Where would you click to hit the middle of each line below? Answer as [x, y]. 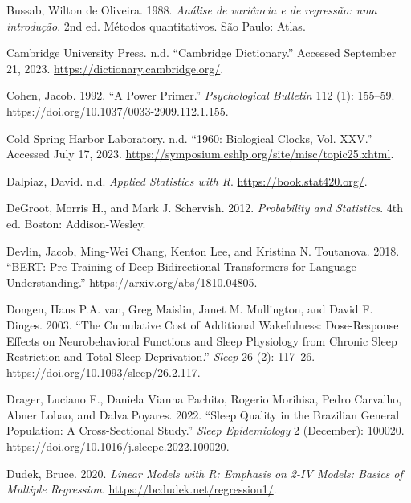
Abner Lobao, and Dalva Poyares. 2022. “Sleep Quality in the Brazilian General [203, 414]
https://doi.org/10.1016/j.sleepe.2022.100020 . [118, 446]
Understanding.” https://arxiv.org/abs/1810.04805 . [132, 282]
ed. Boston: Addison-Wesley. [76, 223]
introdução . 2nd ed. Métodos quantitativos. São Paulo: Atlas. [156, 25]
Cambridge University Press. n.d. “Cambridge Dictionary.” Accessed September [201, 53]
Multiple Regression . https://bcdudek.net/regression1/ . [142, 489]
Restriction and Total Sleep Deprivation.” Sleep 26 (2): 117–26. [161, 356]
